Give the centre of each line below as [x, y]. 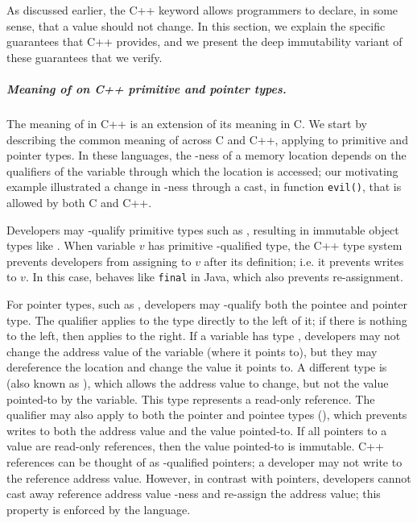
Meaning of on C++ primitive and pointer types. [147, 88]
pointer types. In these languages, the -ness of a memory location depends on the [206, 155]
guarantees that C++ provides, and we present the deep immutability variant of [204, 42]
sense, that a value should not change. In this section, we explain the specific [196, 25]
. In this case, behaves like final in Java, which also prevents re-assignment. [214, 277]
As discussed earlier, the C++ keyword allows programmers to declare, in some [202, 10]
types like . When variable [71, 245]
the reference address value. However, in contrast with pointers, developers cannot [209, 477]
